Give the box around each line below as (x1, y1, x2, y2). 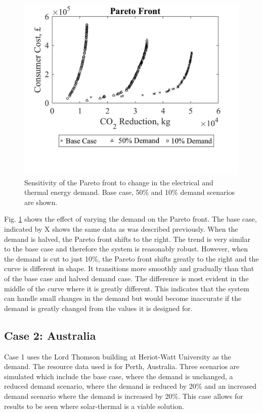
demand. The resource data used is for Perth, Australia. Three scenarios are (4, 361, 240, 372)
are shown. (24, 196, 58, 207)
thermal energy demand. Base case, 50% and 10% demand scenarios (24, 187, 235, 197)
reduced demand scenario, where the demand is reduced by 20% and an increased (4, 381, 256, 391)
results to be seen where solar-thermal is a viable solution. (4, 400, 185, 411)
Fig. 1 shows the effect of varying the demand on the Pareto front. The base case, (4, 214, 257, 224)
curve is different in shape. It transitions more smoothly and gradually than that (4, 263, 254, 274)
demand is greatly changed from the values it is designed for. (4, 302, 193, 313)
